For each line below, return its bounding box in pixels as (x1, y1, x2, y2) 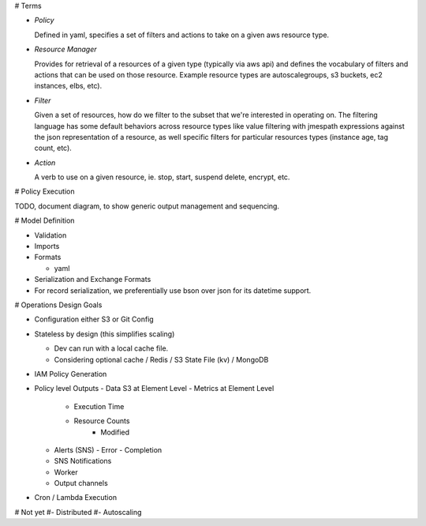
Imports (34, 242, 60, 251)
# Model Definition (14, 216, 75, 225)
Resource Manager (34, 44, 98, 54)
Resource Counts (73, 416, 130, 426)
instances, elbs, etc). (34, 81, 103, 91)
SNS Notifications (54, 456, 112, 466)
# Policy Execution (14, 186, 75, 197)
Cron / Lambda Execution (34, 493, 118, 502)
